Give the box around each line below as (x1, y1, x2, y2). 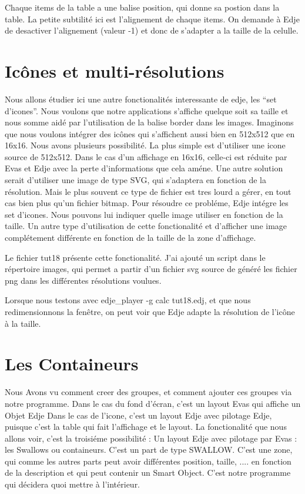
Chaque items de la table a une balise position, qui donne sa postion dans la (5, 1, 280, 13)
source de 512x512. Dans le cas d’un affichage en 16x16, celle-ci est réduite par (5, 150, 287, 163)
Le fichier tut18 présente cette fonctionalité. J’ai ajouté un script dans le (5, 251, 266, 263)
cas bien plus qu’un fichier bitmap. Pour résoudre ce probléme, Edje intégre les (5, 197, 289, 209)
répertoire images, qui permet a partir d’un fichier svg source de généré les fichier (5, 263, 297, 275)
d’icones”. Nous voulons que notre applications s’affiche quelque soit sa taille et (5, 104, 289, 117)
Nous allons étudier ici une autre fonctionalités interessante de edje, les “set (5, 92, 277, 105)
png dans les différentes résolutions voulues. (5, 274, 162, 286)
